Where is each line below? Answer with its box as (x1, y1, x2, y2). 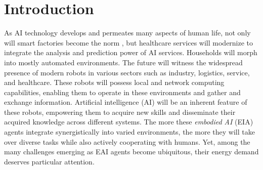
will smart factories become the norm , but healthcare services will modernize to (4, 37, 253, 48)
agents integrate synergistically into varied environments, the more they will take (4, 126, 255, 137)
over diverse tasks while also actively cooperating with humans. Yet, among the (4, 136, 250, 147)
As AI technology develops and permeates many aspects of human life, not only (4, 27, 251, 38)
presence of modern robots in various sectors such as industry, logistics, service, (4, 67, 250, 77)
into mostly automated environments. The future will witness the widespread (4, 57, 243, 67)
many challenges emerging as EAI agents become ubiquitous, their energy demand (4, 146, 259, 157)
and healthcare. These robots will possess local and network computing (4, 77, 225, 88)
